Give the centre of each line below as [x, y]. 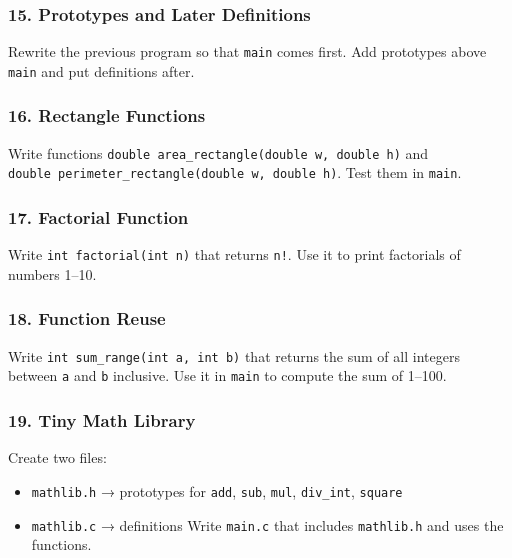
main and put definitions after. [101, 70]
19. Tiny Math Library [102, 419]
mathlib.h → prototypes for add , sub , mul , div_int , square [217, 490]
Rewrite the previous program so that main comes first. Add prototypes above [247, 51]
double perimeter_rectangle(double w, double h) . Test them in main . [235, 172]
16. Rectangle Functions [107, 115]
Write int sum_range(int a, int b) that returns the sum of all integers [234, 355]
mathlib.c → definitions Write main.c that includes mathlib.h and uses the [267, 524]
